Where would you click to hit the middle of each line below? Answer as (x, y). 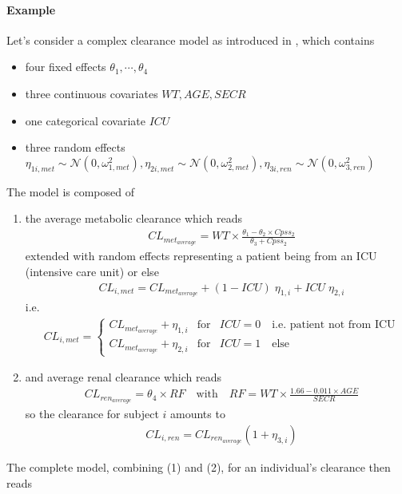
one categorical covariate (85, 120)
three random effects (75, 147)
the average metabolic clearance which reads (134, 218)
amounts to (198, 414)
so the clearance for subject (92, 414)
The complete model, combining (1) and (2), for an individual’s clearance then (199, 466)
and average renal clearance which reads (123, 377)
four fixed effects (66, 67)
